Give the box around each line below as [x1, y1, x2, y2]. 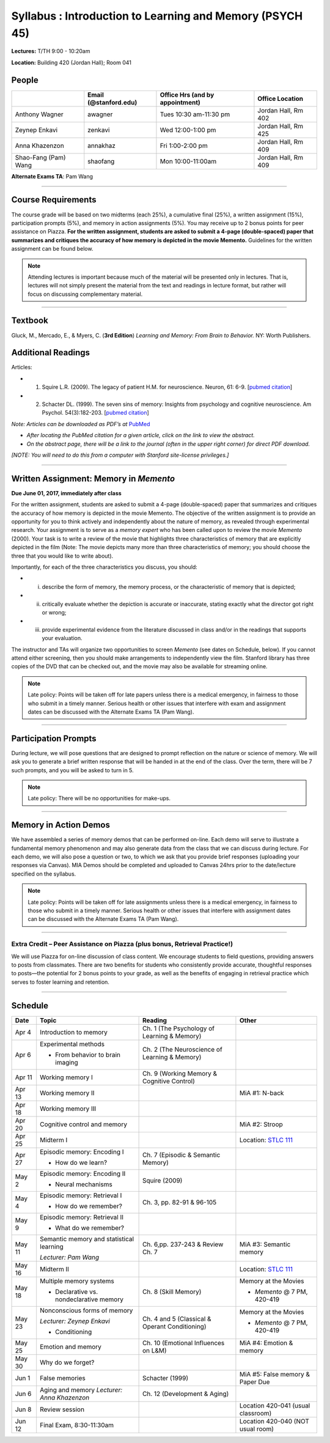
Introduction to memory [40, 1028, 108, 1036]
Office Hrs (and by [159, 90, 215, 99]
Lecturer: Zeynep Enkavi [40, 1316, 110, 1325]
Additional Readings [11, 347, 90, 358]
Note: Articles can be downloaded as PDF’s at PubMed [11, 420, 150, 427]
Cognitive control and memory [40, 1120, 128, 1128]
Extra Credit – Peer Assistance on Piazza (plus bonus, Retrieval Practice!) [11, 940, 233, 948]
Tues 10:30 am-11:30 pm [159, 110, 230, 119]
